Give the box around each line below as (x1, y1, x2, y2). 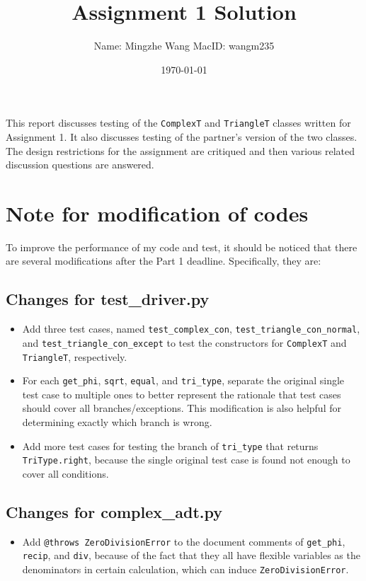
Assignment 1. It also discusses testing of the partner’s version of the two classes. (6, 129, 358, 144)
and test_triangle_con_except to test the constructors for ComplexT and (22, 335, 347, 350)
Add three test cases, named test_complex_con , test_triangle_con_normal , (22, 321, 360, 336)
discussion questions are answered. (6, 157, 154, 172)
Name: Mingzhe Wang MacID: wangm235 (93, 38, 275, 53)
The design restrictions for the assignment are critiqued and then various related (6, 143, 355, 158)
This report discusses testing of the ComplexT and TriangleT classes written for (6, 115, 351, 130)
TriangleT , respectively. (22, 349, 127, 364)
